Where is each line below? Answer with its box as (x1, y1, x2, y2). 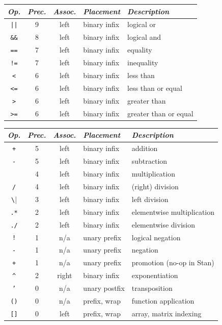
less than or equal (127, 82, 182, 93)
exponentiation (131, 270, 178, 281)
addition (131, 143, 158, 154)
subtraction (131, 156, 168, 166)
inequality (127, 57, 158, 68)
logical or (127, 19, 156, 30)
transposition (131, 283, 173, 293)
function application (131, 295, 195, 306)
